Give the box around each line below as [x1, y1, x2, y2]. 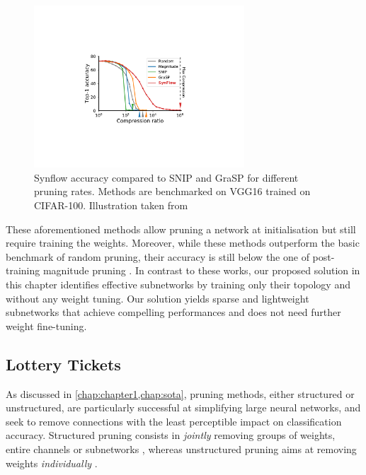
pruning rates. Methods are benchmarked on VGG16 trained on [34, 184, 311, 199]
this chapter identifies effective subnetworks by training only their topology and [6, 277, 350, 291]
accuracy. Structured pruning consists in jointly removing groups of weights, [6, 428, 336, 442]
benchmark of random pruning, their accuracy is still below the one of [6, 249, 309, 264]
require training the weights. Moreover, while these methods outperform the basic [6, 235, 360, 250]
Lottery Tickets [6, 353, 121, 375]
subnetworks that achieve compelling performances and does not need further [6, 305, 341, 319]
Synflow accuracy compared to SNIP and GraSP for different [34, 170, 299, 184]
